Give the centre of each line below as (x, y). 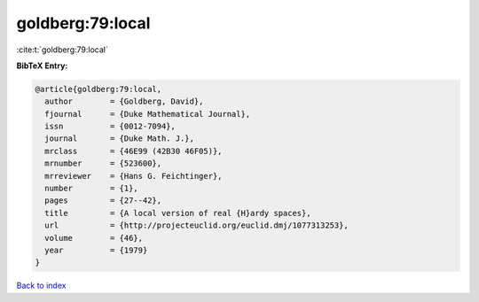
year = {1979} (96, 250)
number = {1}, (92, 189)
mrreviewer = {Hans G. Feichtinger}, (133, 176)
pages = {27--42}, (103, 201)
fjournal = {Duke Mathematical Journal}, (148, 114)
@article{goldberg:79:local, (98, 89)
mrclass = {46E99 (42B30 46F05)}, (133, 151)
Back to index (41, 286)
